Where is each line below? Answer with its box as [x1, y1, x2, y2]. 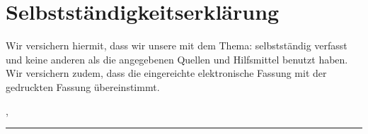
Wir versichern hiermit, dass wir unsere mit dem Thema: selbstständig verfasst [6, 38, 347, 53]
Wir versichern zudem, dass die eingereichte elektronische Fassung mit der [6, 66, 327, 80]
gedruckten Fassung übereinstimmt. [6, 79, 160, 94]
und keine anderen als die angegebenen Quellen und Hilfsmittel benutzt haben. [6, 51, 348, 66]
